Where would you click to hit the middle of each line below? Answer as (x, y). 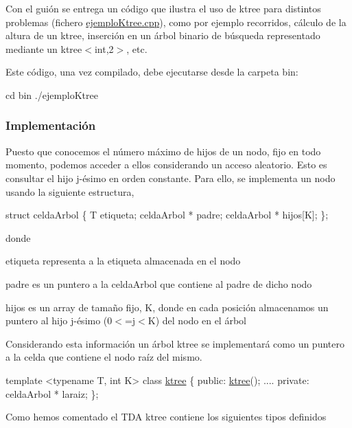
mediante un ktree (44, 48)
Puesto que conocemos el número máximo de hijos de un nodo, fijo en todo (163, 151)
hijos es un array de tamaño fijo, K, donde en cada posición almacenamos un (167, 307)
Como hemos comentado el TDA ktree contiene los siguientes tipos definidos (166, 417)
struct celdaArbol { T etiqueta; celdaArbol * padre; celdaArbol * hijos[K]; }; (167, 215)
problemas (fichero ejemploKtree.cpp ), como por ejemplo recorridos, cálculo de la (176, 22)
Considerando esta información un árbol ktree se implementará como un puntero (175, 343)
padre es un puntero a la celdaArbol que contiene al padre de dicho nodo (159, 283)
